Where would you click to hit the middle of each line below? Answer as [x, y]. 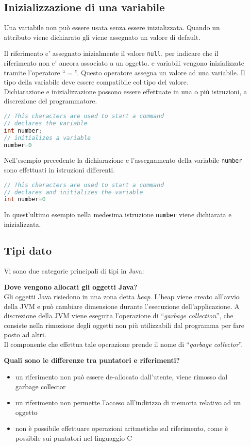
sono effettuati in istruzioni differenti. [59, 170]
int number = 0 [25, 199]
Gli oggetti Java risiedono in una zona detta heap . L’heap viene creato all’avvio [122, 296]
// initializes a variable [47, 138]
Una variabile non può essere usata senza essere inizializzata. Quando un [112, 27]
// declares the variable [46, 123]
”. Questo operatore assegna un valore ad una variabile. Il [160, 72]
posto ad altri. [25, 334]
